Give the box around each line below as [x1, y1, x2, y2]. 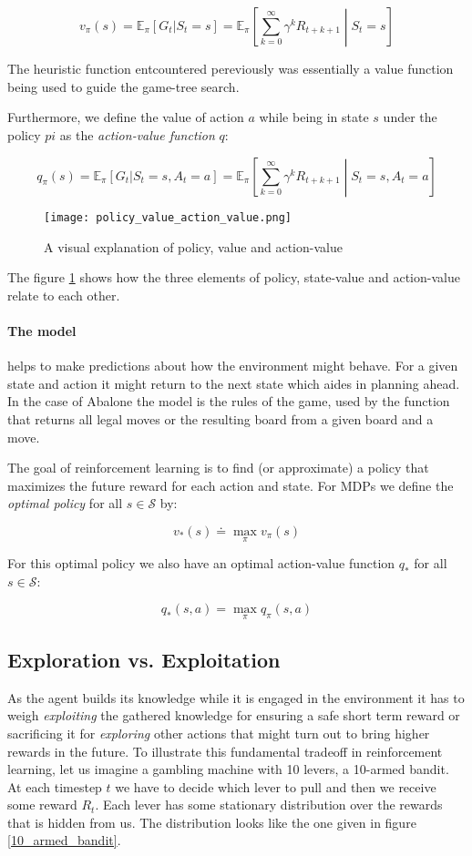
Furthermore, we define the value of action [7, 107, 244, 127]
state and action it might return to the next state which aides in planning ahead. [7, 373, 460, 392]
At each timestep [7, 777, 102, 796]
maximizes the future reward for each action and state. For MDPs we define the [7, 475, 454, 494]
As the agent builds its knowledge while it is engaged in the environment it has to [7, 688, 465, 707]
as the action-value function [59, 126, 215, 145]
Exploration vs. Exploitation [7, 645, 281, 673]
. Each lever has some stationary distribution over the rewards [95, 795, 443, 814]
